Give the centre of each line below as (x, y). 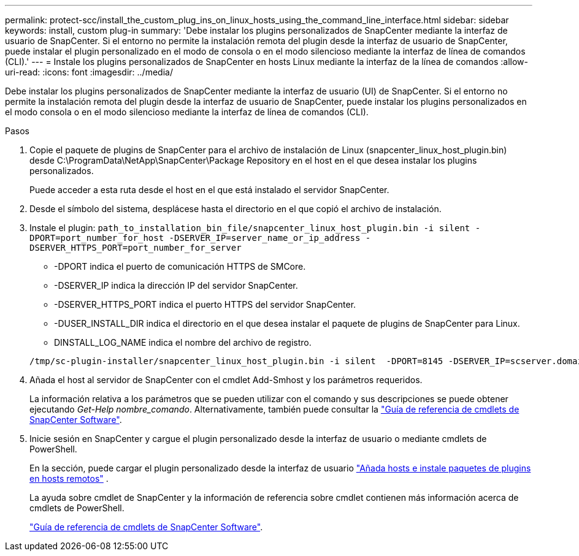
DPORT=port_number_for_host (97, 238)
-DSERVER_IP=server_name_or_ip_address (265, 238)
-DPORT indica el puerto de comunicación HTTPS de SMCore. (180, 266)
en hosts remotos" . (69, 478)
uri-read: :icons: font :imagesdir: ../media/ (89, 72)
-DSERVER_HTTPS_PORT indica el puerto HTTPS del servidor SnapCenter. (205, 304)
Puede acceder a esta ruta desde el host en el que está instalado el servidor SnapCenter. (209, 190)
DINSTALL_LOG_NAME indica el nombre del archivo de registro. (183, 342)
